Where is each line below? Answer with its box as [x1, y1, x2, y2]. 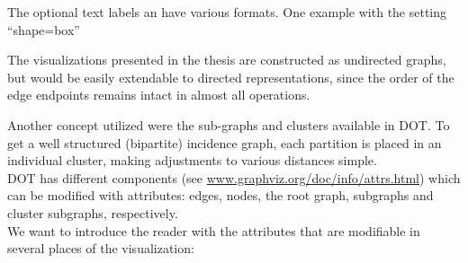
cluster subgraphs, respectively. [7, 203, 178, 222]
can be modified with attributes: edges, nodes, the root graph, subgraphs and [7, 186, 434, 205]
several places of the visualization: [7, 239, 194, 258]
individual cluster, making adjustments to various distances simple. [7, 151, 377, 170]
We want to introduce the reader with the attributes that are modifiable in [7, 221, 420, 240]
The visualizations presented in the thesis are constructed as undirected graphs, [7, 50, 446, 69]
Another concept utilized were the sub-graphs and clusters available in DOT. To [7, 115, 450, 134]
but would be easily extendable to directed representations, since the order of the [7, 67, 454, 86]
